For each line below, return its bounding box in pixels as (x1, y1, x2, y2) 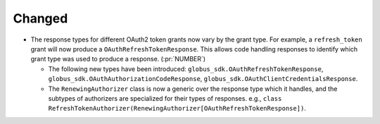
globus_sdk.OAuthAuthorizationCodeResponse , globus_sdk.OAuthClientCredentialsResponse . (48, 75, 358, 83)
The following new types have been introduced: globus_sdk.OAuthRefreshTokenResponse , (48, 64, 324, 73)
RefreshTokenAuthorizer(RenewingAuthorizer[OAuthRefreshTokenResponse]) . (48, 104, 306, 113)
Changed (13, 11, 68, 26)
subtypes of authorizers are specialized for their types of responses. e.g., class (48, 94, 282, 102)
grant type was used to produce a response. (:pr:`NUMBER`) (30, 55, 206, 63)
